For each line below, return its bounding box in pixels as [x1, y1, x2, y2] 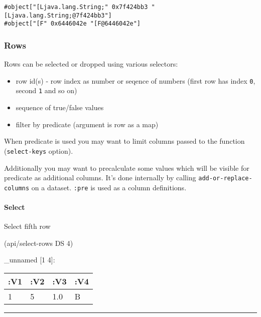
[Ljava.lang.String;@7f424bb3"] [4, 12, 112, 19]
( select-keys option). [4, 145, 73, 156]
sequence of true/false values [16, 102, 104, 113]
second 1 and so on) [16, 85, 77, 96]
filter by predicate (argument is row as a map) [16, 119, 159, 129]
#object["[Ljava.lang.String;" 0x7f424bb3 [4, 4, 148, 11]
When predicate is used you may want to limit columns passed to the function [4, 136, 245, 146]
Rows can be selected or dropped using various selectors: [4, 59, 178, 69]
